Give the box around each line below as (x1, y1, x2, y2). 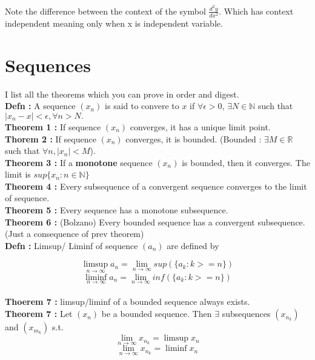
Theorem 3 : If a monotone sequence (5, 156, 153, 168)
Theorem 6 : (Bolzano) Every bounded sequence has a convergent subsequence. (5, 215, 305, 228)
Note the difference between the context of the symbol (5, 4, 206, 17)
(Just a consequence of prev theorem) (5, 227, 144, 240)
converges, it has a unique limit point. (130, 120, 271, 133)
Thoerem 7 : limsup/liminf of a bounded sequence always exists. (5, 295, 250, 308)
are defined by (167, 239, 219, 252)
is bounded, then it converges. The (182, 156, 310, 168)
